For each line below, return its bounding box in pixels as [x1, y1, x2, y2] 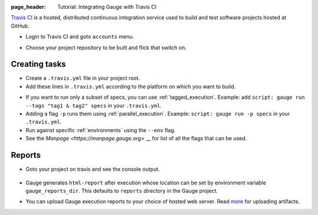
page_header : [11, 4, 47, 10]
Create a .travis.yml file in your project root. [25, 75, 141, 82]
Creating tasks [11, 59, 66, 69]
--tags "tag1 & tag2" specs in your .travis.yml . [25, 102, 162, 109]
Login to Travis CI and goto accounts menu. [25, 33, 134, 41]
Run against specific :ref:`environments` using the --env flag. [25, 126, 176, 133]
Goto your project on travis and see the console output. [25, 166, 160, 173]
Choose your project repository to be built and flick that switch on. [25, 44, 187, 51]
